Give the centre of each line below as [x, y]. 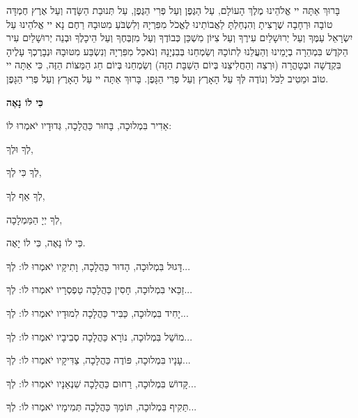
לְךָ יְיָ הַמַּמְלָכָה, [34, 219]
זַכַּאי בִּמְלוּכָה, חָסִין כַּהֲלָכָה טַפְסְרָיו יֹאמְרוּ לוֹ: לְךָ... [100, 289]
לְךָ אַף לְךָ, [26, 195]
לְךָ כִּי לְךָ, [24, 172]
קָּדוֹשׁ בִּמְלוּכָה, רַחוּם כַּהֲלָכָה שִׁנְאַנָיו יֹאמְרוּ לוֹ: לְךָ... [101, 383]
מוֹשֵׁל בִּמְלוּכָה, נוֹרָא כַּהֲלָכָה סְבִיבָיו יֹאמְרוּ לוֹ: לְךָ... [100, 336]
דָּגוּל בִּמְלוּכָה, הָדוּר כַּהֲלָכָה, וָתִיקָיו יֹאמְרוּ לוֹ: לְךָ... [99, 266]
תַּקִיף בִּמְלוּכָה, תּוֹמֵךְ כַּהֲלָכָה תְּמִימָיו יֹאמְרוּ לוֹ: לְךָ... [102, 406]
